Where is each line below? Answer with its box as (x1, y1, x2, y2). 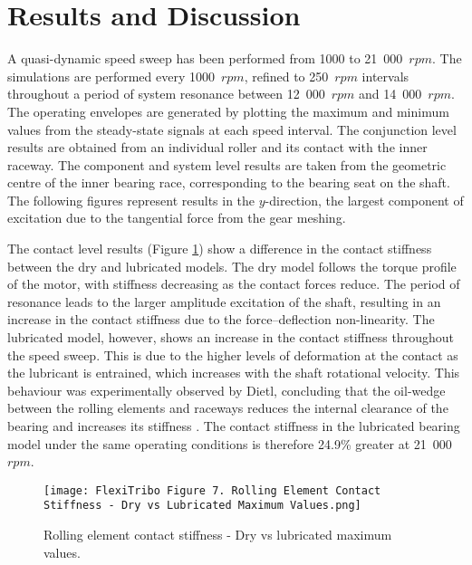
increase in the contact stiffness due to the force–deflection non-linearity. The (7, 310, 435, 329)
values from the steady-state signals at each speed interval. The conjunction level (7, 120, 457, 139)
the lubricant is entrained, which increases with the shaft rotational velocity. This (7, 363, 460, 382)
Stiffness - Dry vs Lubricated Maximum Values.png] (43, 499, 361, 512)
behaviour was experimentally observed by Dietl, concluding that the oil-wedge (7, 380, 446, 399)
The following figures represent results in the (7, 190, 255, 209)
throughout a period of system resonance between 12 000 (7, 84, 325, 103)
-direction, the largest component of (265, 190, 464, 209)
